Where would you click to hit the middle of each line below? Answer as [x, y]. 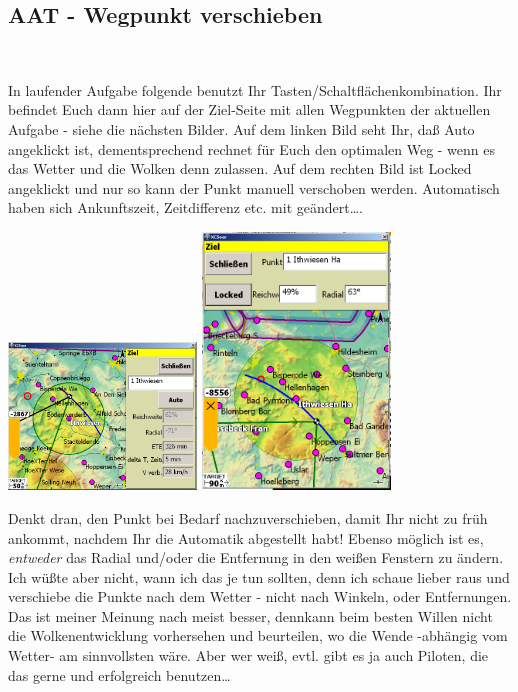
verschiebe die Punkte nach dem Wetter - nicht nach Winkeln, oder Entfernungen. [260, 596]
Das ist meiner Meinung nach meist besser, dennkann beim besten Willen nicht [250, 615]
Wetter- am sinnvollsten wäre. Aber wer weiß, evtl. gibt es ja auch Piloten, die [248, 655]
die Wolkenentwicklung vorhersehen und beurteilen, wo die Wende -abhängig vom [258, 635]
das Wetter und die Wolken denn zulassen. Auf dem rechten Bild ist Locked [240, 168]
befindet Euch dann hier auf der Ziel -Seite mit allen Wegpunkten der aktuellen [249, 109]
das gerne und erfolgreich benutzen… [119, 674]
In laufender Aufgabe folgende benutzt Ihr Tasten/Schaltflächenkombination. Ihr [255, 89]
